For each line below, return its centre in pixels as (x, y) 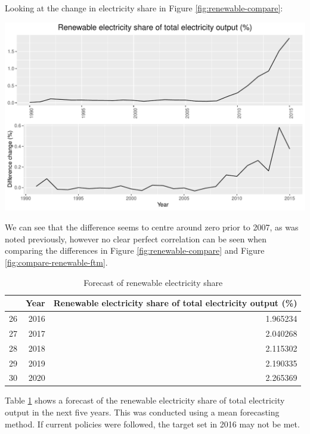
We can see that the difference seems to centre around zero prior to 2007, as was (152, 227)
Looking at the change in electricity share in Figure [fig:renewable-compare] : (144, 8)
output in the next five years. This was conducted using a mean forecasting (142, 412)
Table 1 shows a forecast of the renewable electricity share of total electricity (145, 400)
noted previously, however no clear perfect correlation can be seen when (136, 238)
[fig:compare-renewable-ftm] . (56, 262)
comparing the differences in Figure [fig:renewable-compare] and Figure (135, 250)
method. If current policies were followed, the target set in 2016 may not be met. (152, 424)
